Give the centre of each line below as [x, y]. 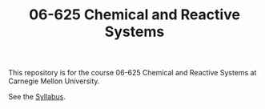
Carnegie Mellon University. [54, 81]
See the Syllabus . [37, 97]
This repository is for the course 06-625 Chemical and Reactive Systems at [132, 73]
